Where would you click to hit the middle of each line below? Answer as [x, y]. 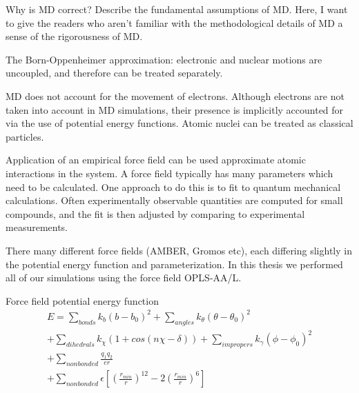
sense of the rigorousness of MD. [74, 36]
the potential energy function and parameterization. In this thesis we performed [174, 264]
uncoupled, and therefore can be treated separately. [114, 73]
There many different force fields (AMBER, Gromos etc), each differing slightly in [179, 250]
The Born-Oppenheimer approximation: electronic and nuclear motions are [164, 59]
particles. [25, 136]
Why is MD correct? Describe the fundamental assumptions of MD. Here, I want [177, 9]
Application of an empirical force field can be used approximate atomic [156, 160]
